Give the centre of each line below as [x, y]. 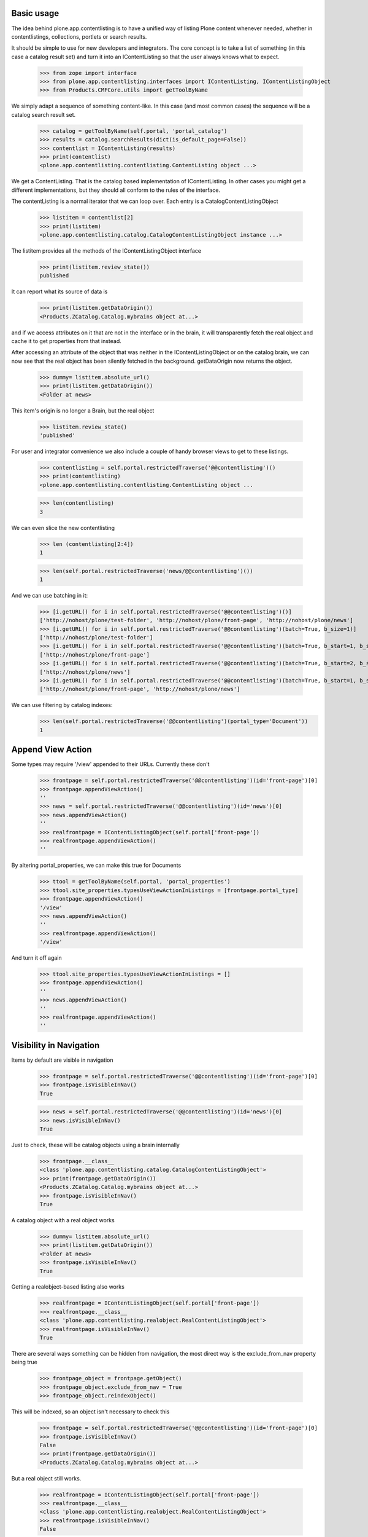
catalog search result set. [44, 114]
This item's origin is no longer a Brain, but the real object [83, 410]
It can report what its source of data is [59, 291]
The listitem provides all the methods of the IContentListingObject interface [106, 251]
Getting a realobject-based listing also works [68, 1287]
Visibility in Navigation [56, 1045]
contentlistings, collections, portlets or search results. [79, 36]
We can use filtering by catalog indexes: [62, 705]
